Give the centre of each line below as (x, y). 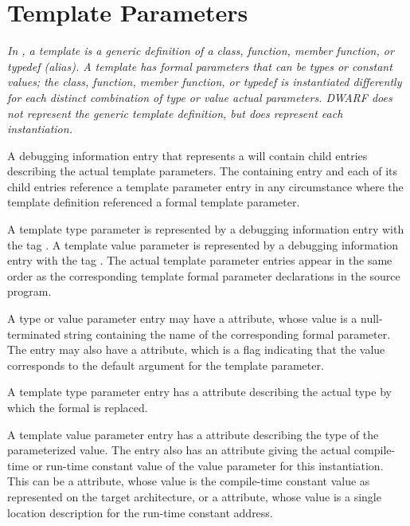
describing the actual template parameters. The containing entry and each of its (202, 171)
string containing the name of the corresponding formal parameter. (227, 334)
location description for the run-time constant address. (140, 512)
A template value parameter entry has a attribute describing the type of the (193, 434)
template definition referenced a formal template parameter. (154, 202)
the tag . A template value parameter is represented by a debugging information (203, 244)
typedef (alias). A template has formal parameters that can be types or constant (200, 66)
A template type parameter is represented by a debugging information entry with (206, 229)
